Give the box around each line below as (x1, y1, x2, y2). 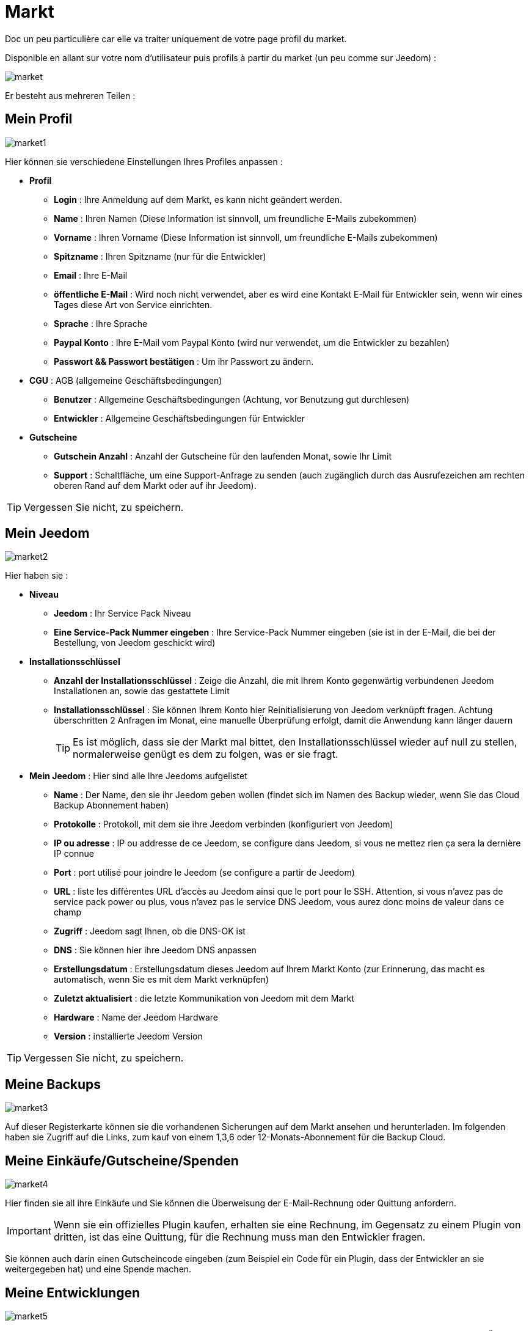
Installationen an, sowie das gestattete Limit (54, 686, 230, 697)
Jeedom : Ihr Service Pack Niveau (54, 608, 191, 619)
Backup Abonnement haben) (54, 800, 169, 811)
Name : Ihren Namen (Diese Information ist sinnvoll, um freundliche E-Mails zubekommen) (54, 213, 417, 224)
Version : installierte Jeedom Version (54, 1031, 203, 1042)
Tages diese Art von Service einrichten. (54, 299, 213, 310)
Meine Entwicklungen (5, 1285, 140, 1300)
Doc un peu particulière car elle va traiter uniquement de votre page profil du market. (5, 33, 347, 44)
